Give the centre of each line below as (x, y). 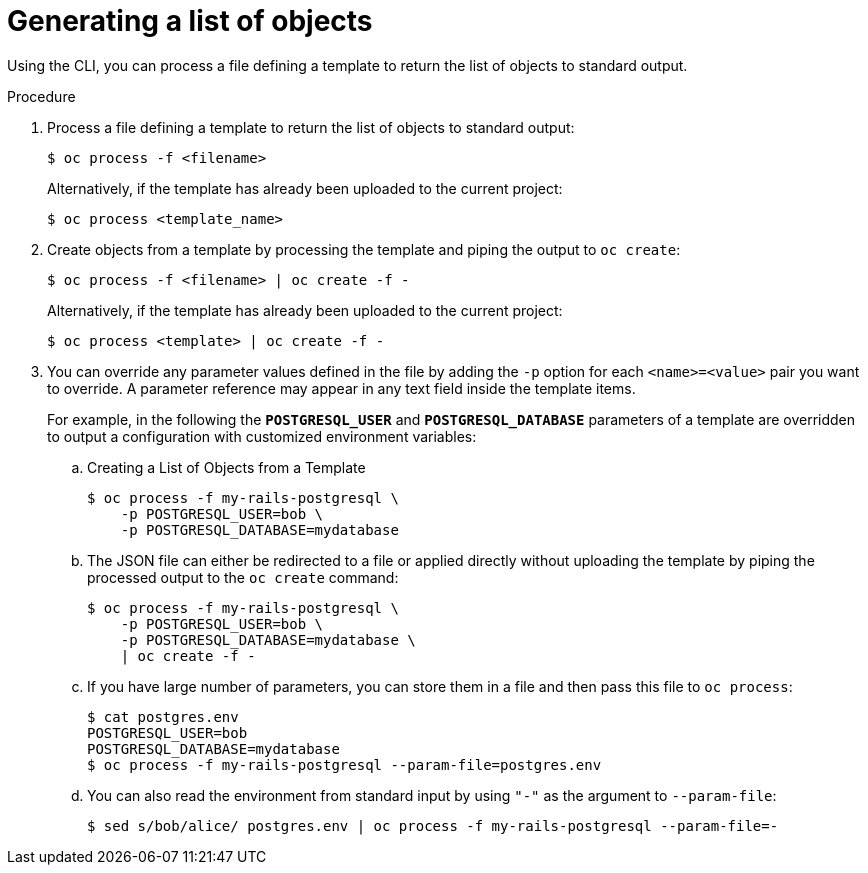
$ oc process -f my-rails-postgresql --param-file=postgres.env (344, 764)
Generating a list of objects (190, 21)
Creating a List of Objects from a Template (226, 467)
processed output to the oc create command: (243, 577)
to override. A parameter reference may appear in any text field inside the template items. (341, 388)
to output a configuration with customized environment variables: (262, 436)
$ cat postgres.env (163, 716)
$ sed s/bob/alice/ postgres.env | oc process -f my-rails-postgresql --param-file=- (433, 825)
